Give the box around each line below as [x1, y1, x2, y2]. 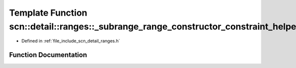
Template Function [9, 7, 87, 18]
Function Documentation [9, 51, 87, 59]
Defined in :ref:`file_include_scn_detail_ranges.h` [21, 38, 120, 44]
